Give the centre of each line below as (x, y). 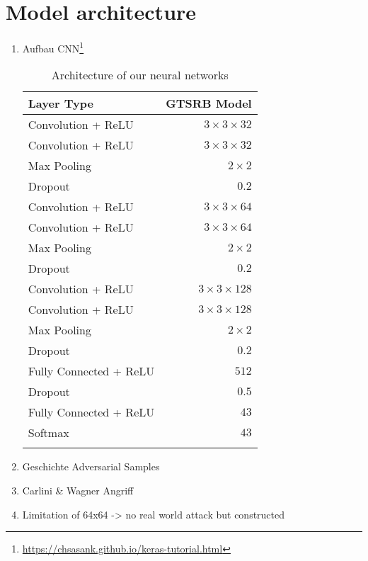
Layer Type (61, 103)
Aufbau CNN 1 (53, 47)
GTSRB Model (209, 103)
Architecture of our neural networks (140, 75)
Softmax (48, 433)
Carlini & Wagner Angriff (78, 490)
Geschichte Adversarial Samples (91, 466)
